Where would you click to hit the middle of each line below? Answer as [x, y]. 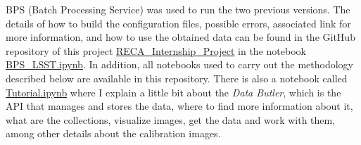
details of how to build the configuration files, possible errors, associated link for [178, 23]
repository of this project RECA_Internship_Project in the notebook [156, 50]
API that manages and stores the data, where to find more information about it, [179, 106]
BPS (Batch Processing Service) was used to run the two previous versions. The [178, 9]
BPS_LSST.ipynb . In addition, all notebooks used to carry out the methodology [180, 64]
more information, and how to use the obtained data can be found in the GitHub [180, 37]
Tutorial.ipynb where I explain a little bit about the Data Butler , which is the [173, 92]
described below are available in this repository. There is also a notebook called [177, 78]
